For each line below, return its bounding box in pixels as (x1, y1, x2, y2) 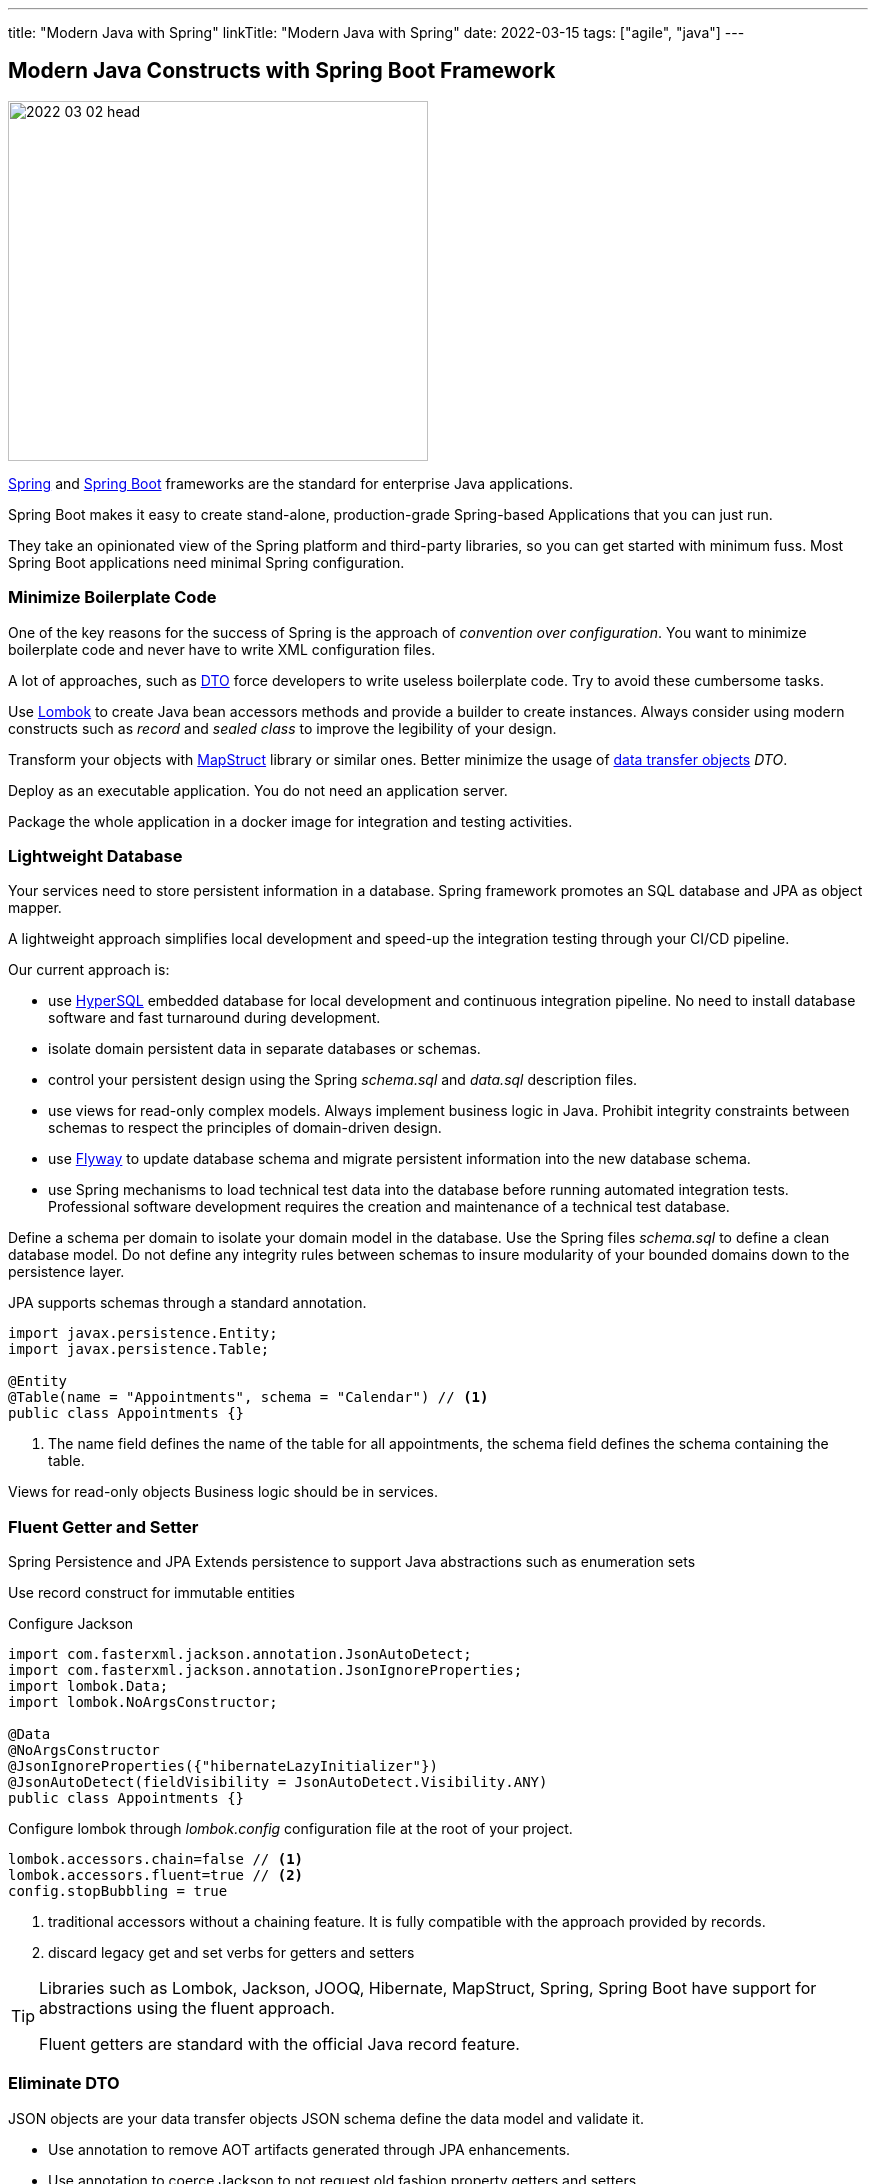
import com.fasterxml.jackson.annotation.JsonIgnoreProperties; (8, 1662, 523, 1679)
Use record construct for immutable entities (8, 1584, 295, 1602)
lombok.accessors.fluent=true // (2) (8, 1867, 304, 1884)
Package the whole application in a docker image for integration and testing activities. (8, 812, 573, 830)
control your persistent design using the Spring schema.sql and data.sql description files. (48, 1071, 638, 1089)
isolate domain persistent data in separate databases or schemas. (48, 1040, 481, 1058)
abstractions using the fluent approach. (39, 1998, 335, 2019)
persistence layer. (8, 1263, 125, 1281)
